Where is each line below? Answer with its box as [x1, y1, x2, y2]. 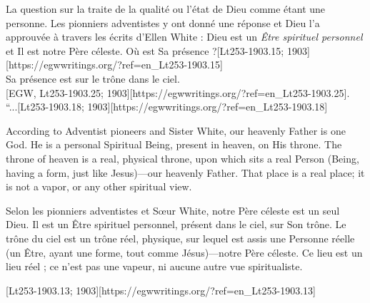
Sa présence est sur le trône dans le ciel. [6, 71, 180, 86]
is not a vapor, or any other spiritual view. [6, 179, 192, 194]
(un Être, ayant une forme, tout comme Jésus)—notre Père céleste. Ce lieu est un [6, 245, 363, 260]
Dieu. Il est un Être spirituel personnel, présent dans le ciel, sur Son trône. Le [6, 217, 346, 232]
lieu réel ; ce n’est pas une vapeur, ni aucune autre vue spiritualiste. [6, 259, 303, 274]
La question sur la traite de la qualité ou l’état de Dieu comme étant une [6, 1, 326, 16]
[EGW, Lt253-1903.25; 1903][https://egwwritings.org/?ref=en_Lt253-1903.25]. [6, 85, 350, 100]
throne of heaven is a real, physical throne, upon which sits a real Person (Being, [6, 150, 359, 165]
